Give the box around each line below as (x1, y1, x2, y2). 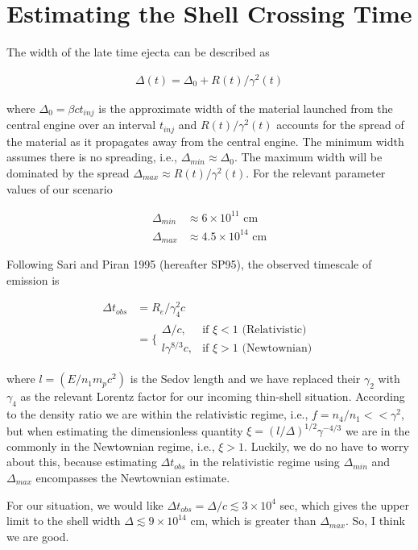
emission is (6, 271, 60, 288)
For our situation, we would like (6, 496, 163, 513)
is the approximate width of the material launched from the (98, 99, 393, 116)
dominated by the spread (6, 164, 130, 181)
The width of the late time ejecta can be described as (6, 44, 270, 60)
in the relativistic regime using (189, 453, 340, 470)
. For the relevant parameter (246, 164, 386, 181)
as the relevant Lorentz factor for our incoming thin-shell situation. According (20, 388, 405, 405)
